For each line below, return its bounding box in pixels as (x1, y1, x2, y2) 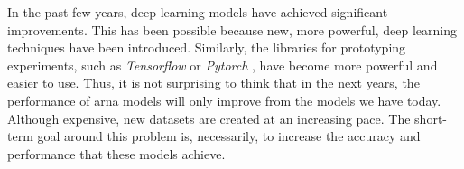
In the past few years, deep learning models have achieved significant (7, 3, 388, 21)
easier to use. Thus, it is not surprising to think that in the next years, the (7, 73, 420, 92)
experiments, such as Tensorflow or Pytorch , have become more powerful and (7, 55, 438, 74)
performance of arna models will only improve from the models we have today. (7, 90, 441, 109)
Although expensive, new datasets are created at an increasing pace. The (7, 108, 411, 127)
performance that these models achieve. (7, 144, 226, 163)
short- (414, 108, 448, 127)
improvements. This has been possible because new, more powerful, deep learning (7, 20, 457, 39)
